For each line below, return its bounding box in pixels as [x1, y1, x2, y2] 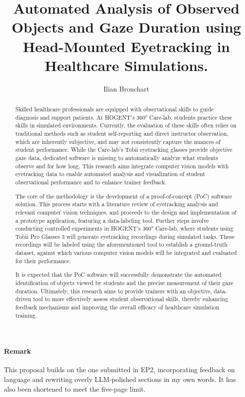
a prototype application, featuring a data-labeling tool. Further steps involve [15, 216, 209, 224]
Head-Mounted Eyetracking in [22, 36, 230, 56]
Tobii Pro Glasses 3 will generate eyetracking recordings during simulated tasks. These [15, 232, 235, 240]
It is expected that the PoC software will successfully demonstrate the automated [15, 271, 222, 279]
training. [15, 311, 37, 319]
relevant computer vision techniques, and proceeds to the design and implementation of [15, 208, 236, 216]
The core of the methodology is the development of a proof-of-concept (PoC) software [15, 192, 232, 200]
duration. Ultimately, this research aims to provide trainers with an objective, [15, 287, 212, 295]
